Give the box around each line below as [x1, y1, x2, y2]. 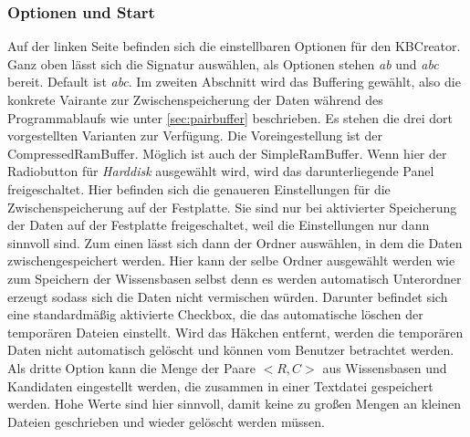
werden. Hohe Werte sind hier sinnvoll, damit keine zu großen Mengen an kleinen [7, 394, 461, 413]
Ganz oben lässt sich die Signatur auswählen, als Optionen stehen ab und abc [7, 54, 439, 73]
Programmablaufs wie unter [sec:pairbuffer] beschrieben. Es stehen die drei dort [7, 108, 454, 127]
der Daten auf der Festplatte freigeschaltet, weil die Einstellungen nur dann [7, 215, 430, 234]
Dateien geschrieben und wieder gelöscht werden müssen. [7, 411, 325, 431]
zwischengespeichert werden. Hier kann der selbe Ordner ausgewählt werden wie [7, 251, 455, 270]
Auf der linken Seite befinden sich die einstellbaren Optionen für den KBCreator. [7, 36, 461, 56]
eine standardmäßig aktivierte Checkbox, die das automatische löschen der [7, 305, 423, 324]
